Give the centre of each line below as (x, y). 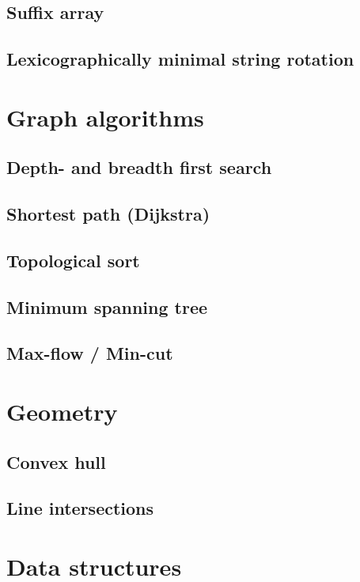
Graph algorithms (105, 117)
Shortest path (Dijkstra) (108, 214)
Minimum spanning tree (107, 306)
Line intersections (80, 508)
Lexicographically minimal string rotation (180, 59)
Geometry (62, 412)
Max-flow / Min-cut (90, 353)
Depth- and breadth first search (139, 167)
